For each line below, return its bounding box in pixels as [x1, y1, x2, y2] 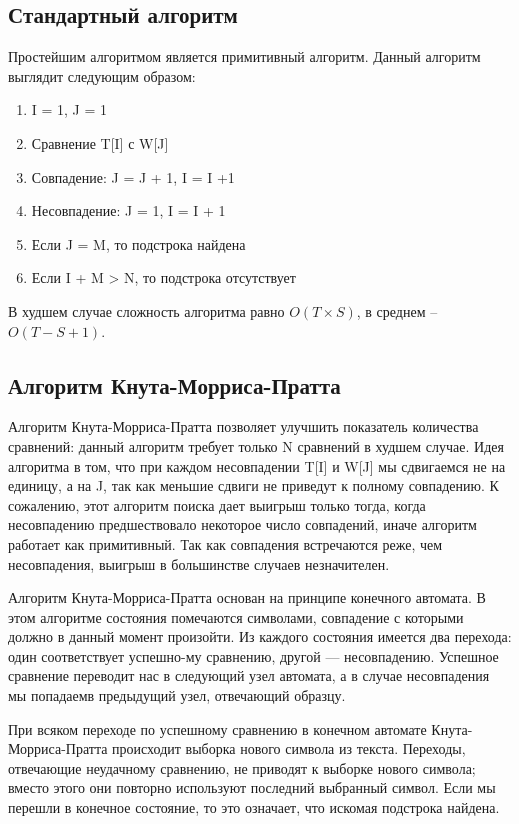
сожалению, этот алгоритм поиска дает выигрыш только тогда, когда [8, 494, 426, 515]
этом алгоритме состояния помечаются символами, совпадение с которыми [8, 606, 464, 627]
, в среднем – [356, 300, 438, 321]
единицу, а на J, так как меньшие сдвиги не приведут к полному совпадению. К [8, 475, 499, 496]
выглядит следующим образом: [8, 65, 196, 86]
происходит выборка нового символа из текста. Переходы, [112, 738, 466, 759]
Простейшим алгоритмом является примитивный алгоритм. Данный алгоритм [8, 46, 481, 67]
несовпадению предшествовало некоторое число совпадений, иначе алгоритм [8, 514, 477, 535]
